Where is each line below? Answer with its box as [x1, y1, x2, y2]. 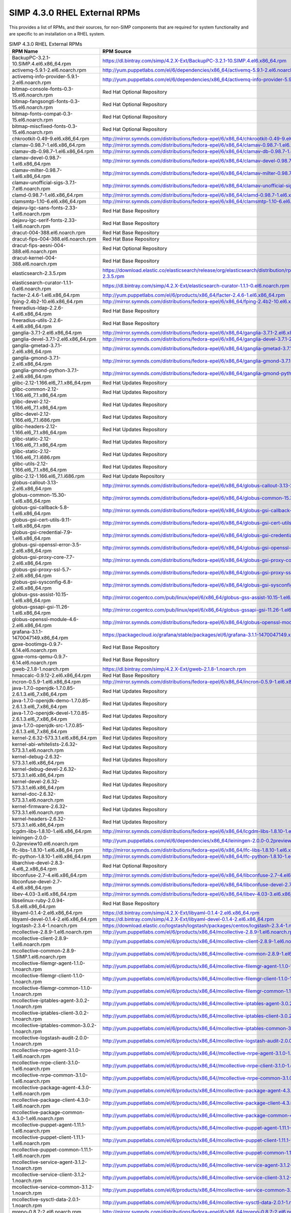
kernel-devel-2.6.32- [12, 778, 60, 785]
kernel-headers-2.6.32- [12, 815, 66, 822]
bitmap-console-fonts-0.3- [12, 85, 74, 92]
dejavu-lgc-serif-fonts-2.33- [12, 216, 77, 223]
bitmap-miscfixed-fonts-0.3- [12, 123, 78, 130]
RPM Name [12, 48, 38, 54]
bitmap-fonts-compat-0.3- [12, 110, 73, 117]
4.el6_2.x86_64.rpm [12, 865, 57, 872]
